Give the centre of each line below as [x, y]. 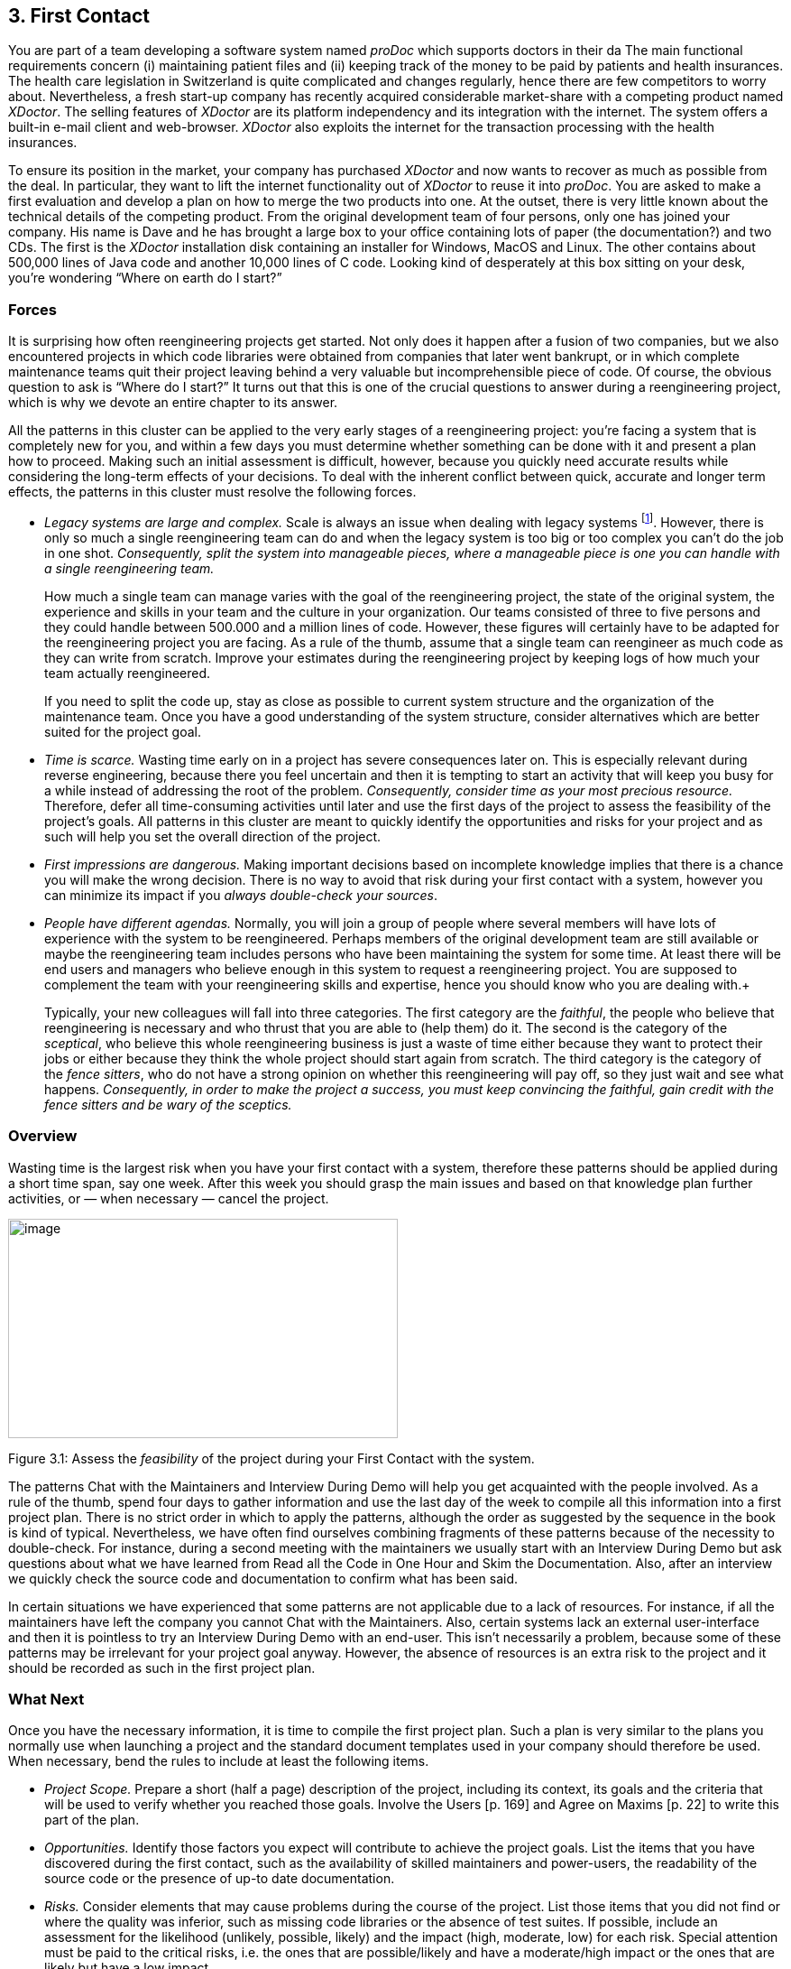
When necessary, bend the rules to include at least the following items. [219, 1761]
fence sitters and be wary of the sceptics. [168, 1104]
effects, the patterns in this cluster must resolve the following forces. [212, 492]
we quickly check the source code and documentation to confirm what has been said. [263, 1578]
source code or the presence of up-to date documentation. [220, 1879]
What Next [46, 1699]
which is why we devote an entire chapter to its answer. [173, 403]
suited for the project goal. [123, 731]
